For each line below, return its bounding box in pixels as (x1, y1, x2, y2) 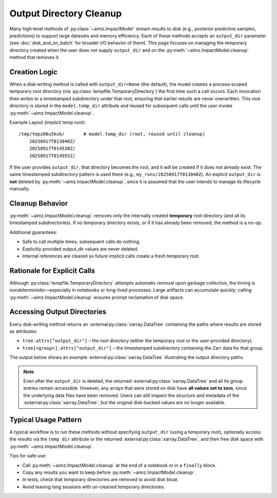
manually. (9, 186, 30, 192)
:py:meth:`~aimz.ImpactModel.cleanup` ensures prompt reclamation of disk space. (9, 294, 184, 300)
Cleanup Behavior (9, 199, 68, 208)
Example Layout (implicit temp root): (9, 119, 86, 125)
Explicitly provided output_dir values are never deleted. (22, 246, 138, 252)
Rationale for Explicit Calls (9, 266, 95, 275)
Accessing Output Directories (9, 308, 107, 316)
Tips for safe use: (9, 453, 47, 459)
